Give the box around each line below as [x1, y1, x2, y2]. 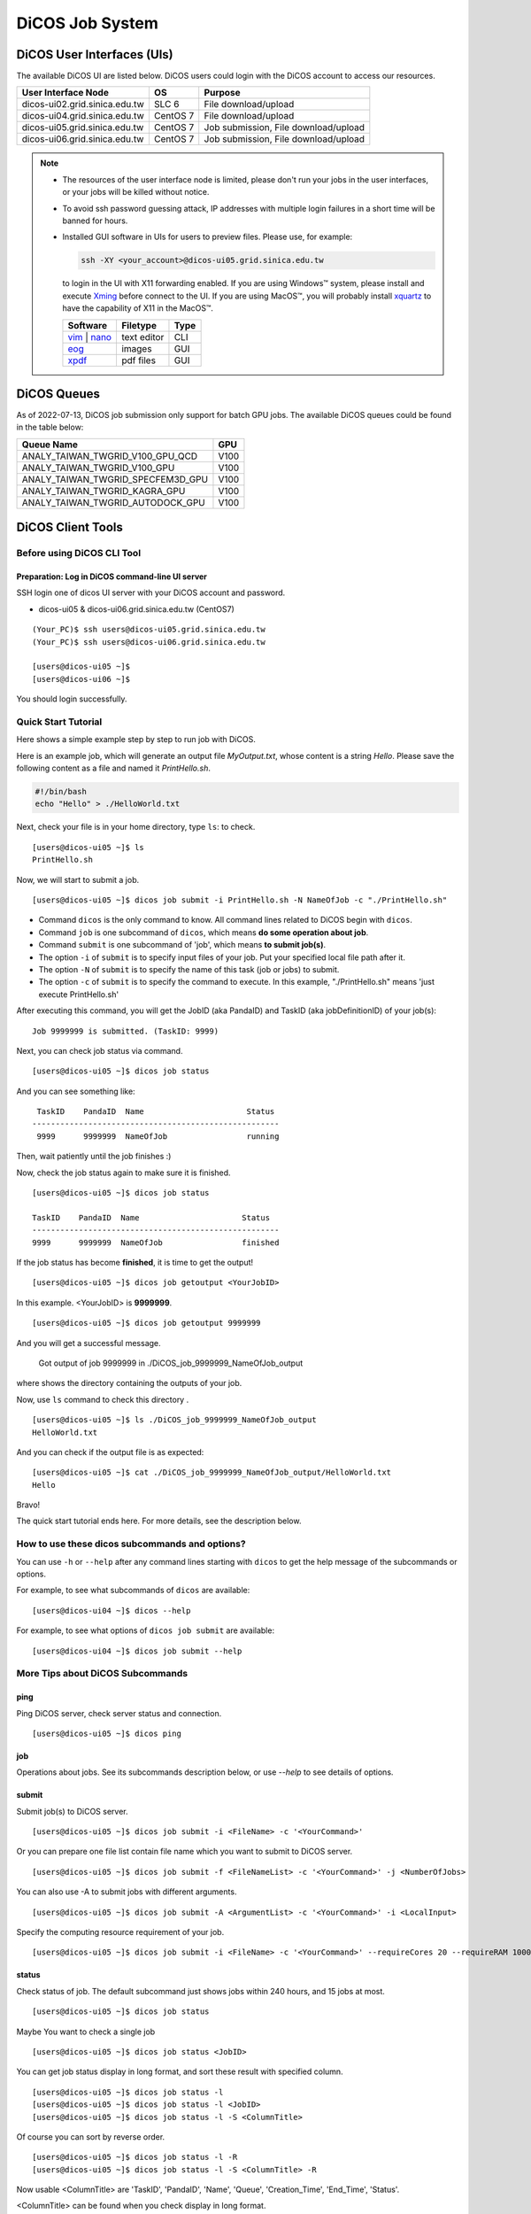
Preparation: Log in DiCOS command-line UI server [16, 571, 208, 582]
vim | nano [67, 330, 112, 343]
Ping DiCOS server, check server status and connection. [16, 1707, 222, 1718]
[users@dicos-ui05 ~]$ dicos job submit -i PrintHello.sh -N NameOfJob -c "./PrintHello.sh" [32, 895, 448, 905]
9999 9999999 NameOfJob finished [32, 1237, 280, 1248]
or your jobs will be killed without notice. [62, 187, 210, 197]
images [120, 342, 152, 354]
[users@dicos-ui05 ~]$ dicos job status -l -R [32, 2152, 238, 2163]
